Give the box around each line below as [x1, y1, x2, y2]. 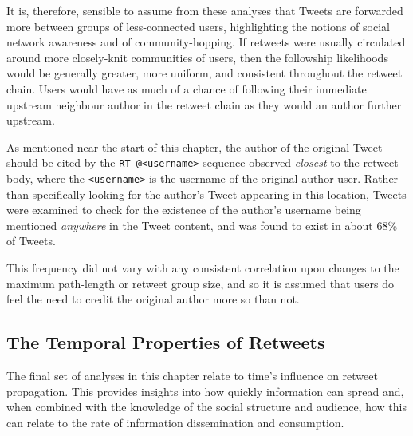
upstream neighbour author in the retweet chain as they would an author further [6, 96, 402, 113]
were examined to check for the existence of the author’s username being [6, 201, 361, 218]
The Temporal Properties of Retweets [6, 330, 325, 355]
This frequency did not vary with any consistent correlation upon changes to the [6, 260, 399, 276]
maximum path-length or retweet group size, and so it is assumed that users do [6, 275, 394, 291]
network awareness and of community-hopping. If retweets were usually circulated [6, 34, 406, 50]
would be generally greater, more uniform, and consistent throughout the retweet [6, 65, 403, 81]
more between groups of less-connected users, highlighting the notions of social [6, 18, 390, 34]
